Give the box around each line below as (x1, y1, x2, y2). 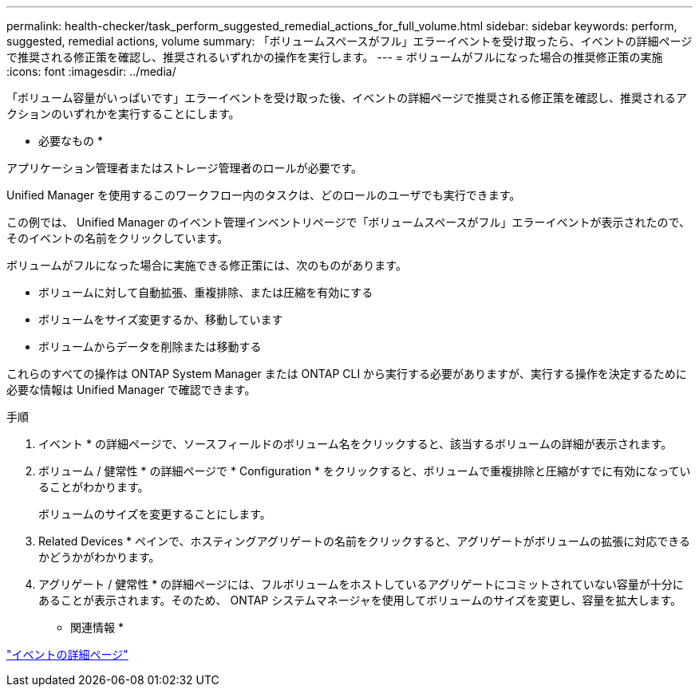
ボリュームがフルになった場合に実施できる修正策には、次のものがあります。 (6, 258, 407, 272)
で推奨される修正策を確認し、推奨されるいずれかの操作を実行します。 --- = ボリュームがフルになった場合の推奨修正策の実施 (6, 50, 663, 64)
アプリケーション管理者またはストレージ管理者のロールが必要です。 (6, 161, 363, 175)
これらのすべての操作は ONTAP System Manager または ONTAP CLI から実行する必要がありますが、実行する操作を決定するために (6, 367, 687, 380)
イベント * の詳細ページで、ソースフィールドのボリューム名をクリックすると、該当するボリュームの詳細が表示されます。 (38, 437, 673, 451)
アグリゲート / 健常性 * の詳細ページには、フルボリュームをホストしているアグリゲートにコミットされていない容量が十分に (38, 577, 684, 591)
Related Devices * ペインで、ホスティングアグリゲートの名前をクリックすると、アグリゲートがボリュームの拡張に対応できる (38, 534, 690, 548)
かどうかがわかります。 (38, 550, 160, 564)
